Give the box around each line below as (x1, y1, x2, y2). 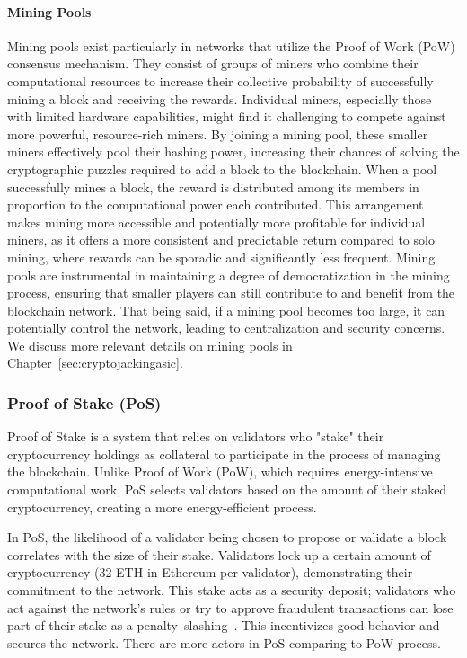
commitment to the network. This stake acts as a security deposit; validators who (7, 581, 456, 600)
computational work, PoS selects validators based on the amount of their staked (7, 480, 447, 499)
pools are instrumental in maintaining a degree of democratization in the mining (7, 265, 450, 284)
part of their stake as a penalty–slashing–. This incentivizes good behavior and (7, 616, 440, 635)
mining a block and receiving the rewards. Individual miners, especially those (7, 89, 432, 108)
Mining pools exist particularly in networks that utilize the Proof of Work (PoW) (7, 36, 455, 55)
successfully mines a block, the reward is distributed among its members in (7, 177, 419, 196)
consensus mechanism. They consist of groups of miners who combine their (7, 54, 419, 73)
